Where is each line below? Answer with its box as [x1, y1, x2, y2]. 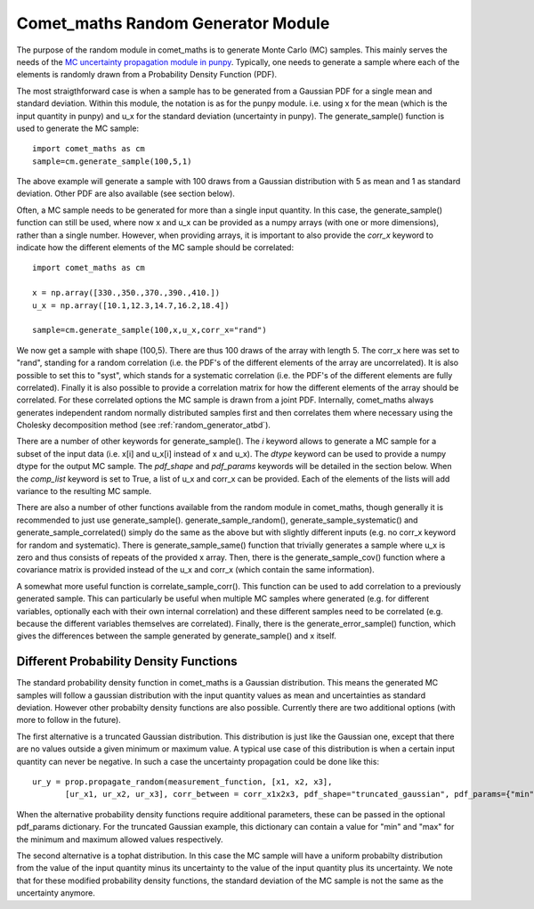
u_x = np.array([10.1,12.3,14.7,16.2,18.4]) [32, 300, 231, 311]
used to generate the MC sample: [16, 123, 140, 134]
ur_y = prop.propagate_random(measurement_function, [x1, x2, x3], [32, 776, 333, 787]
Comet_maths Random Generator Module [16, 13, 330, 33]
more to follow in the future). [16, 715, 122, 726]
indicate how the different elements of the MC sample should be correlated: [16, 242, 294, 253]
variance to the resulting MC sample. [16, 486, 152, 497]
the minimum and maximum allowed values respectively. [16, 833, 223, 845]
